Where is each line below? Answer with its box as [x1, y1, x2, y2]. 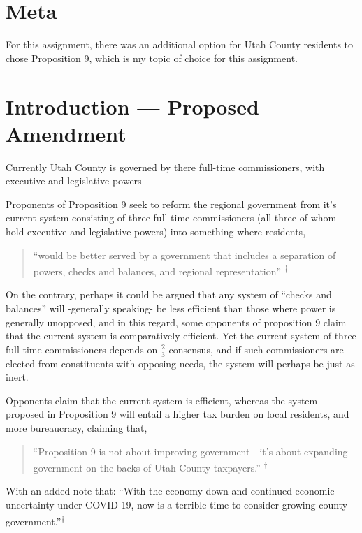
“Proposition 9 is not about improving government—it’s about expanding [33, 444, 348, 458]
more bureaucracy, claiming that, [6, 421, 147, 435]
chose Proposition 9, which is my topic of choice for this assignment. [6, 50, 298, 65]
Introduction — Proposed [6, 92, 259, 120]
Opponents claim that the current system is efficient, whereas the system [6, 393, 318, 407]
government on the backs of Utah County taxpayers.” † [33, 458, 268, 474]
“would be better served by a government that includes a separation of [33, 247, 336, 262]
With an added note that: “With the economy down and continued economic [6, 483, 335, 498]
